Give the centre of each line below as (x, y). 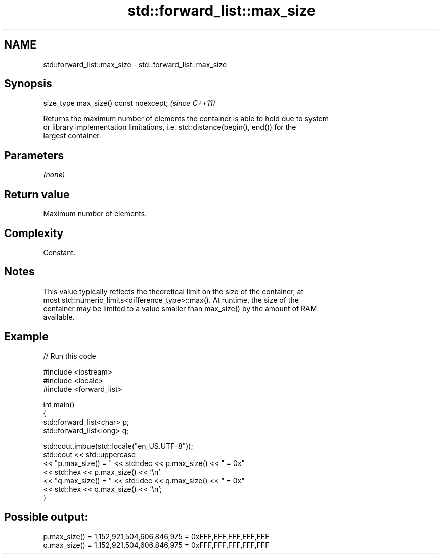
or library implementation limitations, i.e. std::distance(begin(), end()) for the (170, 127)
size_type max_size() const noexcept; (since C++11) (129, 103)
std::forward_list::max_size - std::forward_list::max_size (135, 64)
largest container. (72, 136)
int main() (59, 404)
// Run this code (70, 356)
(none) (54, 175)
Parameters (34, 155)
